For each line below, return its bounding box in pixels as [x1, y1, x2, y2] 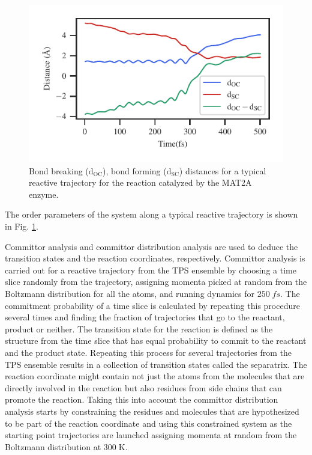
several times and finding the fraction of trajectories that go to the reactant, [5, 311, 285, 323]
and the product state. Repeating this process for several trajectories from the [5, 346, 292, 358]
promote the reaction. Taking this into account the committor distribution [5, 393, 278, 406]
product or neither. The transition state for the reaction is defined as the [5, 322, 273, 335]
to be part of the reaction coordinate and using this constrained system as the [5, 417, 292, 429]
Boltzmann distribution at [5, 440, 101, 453]
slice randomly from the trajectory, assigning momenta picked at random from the [5, 275, 307, 288]
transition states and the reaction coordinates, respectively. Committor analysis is [5, 252, 305, 264]
